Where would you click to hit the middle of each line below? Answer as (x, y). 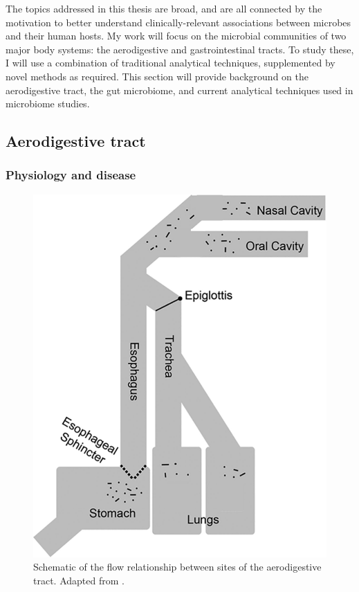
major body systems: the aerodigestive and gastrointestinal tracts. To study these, (180, 49)
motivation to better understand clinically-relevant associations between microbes (178, 22)
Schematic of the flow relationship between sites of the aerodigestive (177, 567)
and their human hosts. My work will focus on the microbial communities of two (176, 36)
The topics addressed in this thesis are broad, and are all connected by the (164, 8)
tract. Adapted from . (79, 580)
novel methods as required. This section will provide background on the (157, 76)
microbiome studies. (48, 104)
